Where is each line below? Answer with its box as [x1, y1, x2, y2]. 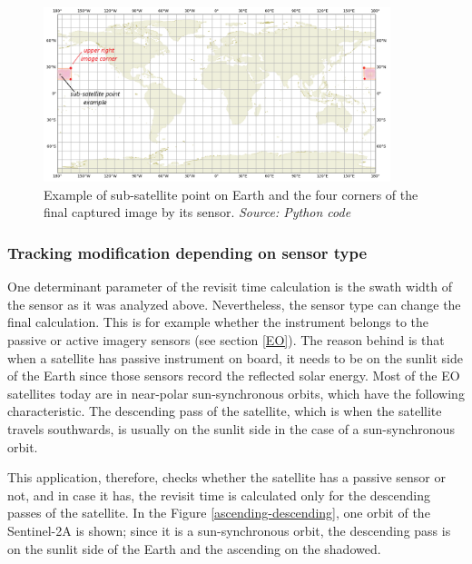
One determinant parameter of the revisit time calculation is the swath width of [7, 277, 452, 296]
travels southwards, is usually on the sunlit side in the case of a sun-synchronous [7, 420, 455, 439]
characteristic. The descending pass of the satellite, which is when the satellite [7, 401, 442, 421]
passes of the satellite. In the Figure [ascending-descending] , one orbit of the [7, 503, 430, 522]
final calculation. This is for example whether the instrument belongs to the [7, 312, 428, 331]
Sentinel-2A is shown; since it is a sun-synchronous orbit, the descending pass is [7, 521, 451, 539]
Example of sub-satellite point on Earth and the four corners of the [44, 184, 418, 203]
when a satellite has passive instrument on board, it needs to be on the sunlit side [7, 348, 463, 367]
